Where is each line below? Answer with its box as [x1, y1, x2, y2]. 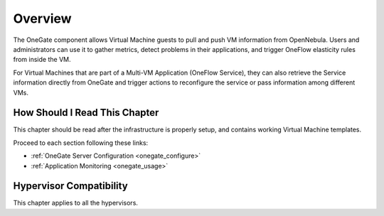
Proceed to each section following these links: [13, 139, 149, 147]
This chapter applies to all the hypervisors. [13, 199, 139, 207]
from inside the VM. [13, 55, 71, 64]
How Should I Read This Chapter [13, 107, 159, 119]
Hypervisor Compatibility [13, 180, 128, 192]
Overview [13, 11, 72, 26]
